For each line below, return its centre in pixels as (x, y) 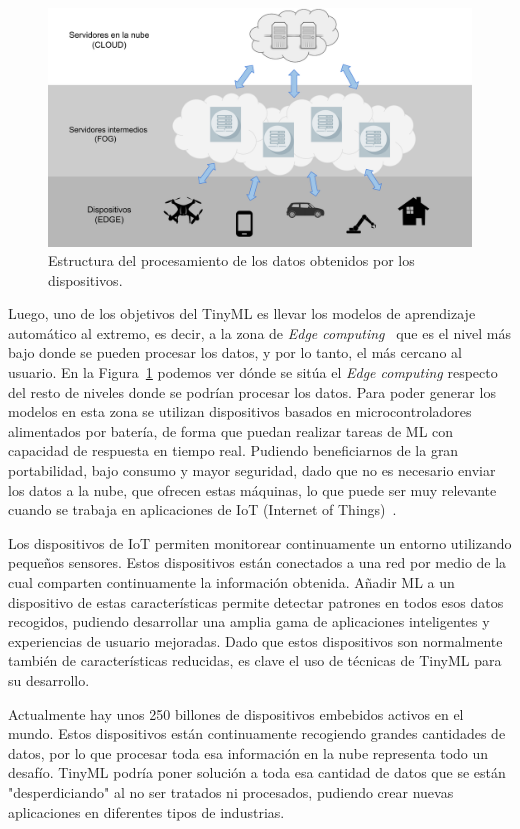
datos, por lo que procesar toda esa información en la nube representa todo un (248, 752)
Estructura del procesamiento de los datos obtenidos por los (231, 260)
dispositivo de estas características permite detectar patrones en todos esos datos (256, 601)
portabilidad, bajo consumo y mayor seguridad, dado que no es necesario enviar (252, 470)
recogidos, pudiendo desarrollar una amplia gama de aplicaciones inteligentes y (249, 621)
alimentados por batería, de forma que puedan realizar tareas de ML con (231, 430)
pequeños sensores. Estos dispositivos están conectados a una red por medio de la (257, 562)
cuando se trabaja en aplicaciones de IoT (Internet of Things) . (202, 509)
